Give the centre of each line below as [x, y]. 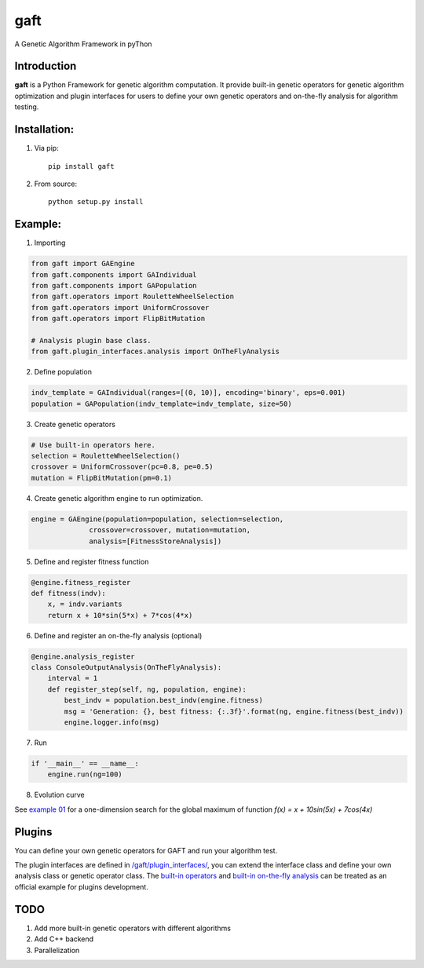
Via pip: [46, 148]
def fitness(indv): [68, 593]
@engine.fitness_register [81, 582]
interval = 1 [73, 678]
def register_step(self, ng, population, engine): [147, 689]
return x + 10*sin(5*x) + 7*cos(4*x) [120, 615]
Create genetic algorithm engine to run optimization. [119, 498]
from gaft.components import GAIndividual [114, 274]
